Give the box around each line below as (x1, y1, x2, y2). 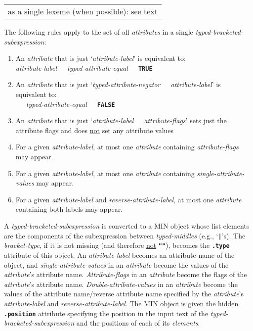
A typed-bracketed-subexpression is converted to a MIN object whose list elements (4, 221, 250, 231)
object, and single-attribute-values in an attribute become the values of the (4, 259, 229, 270)
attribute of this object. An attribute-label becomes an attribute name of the (4, 249, 235, 260)
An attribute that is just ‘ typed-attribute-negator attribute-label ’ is (15, 79, 221, 90)
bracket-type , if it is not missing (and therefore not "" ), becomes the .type (4, 240, 230, 250)
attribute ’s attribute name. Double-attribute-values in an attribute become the (4, 279, 238, 289)
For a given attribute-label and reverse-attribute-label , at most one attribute (15, 194, 242, 204)
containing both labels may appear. (15, 204, 123, 214)
